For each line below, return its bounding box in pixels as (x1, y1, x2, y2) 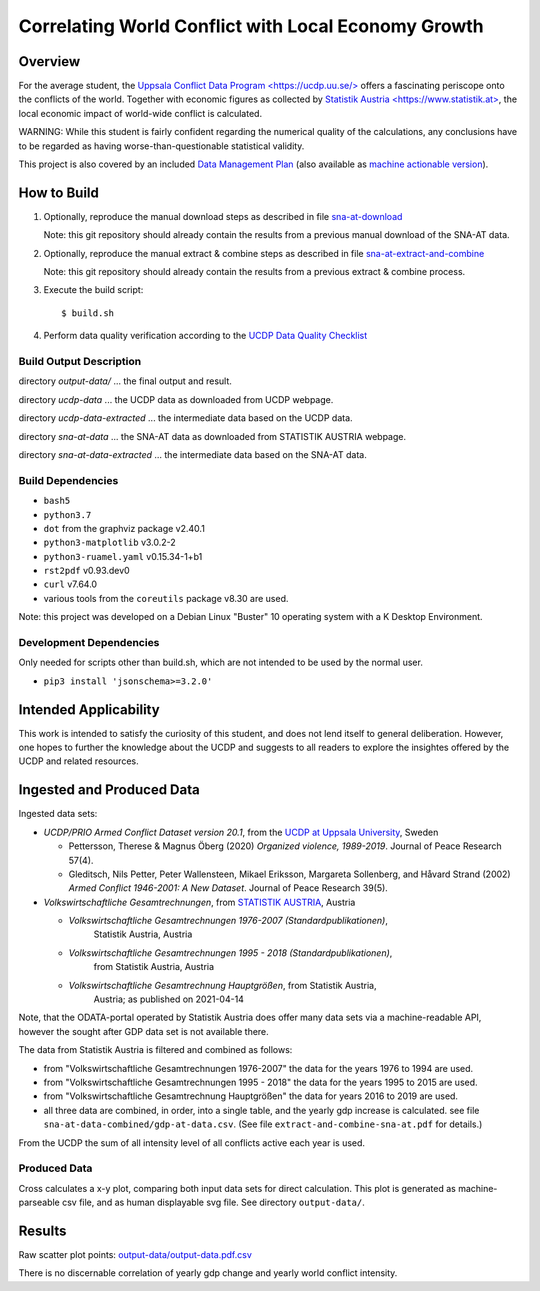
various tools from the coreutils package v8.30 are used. (43, 592, 289, 604)
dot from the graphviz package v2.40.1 (43, 522, 205, 534)
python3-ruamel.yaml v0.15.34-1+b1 (43, 550, 203, 562)
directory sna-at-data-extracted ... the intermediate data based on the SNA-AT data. (18, 448, 367, 460)
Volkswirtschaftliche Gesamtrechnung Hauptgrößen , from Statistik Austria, (68, 979, 377, 991)
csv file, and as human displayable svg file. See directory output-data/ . (61, 1196, 365, 1209)
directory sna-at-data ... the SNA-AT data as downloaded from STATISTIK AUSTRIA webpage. (18, 430, 407, 442)
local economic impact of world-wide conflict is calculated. (18, 107, 263, 119)
